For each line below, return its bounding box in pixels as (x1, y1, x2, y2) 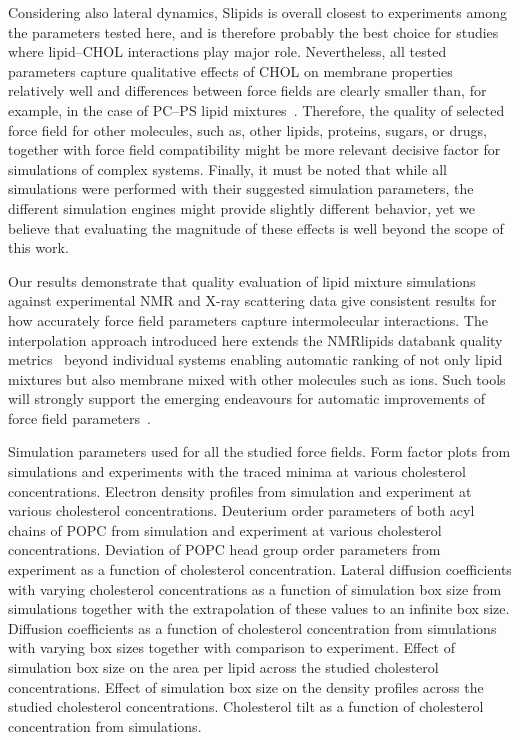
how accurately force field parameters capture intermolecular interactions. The (8, 309, 488, 330)
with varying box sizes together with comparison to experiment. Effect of (8, 637, 456, 658)
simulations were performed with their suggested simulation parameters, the (8, 178, 474, 199)
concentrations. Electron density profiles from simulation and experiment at (8, 480, 472, 501)
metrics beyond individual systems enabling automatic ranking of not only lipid (8, 349, 503, 370)
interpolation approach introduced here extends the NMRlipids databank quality (8, 329, 503, 350)
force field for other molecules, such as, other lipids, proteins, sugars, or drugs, (8, 119, 487, 140)
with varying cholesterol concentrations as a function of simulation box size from (8, 578, 502, 599)
